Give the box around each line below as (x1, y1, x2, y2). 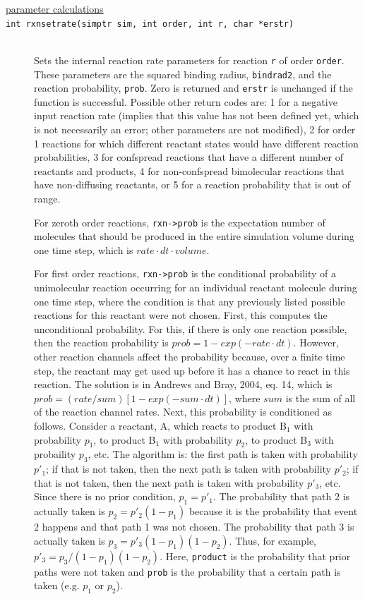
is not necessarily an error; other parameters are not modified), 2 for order (34, 122, 356, 136)
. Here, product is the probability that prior (160, 548, 351, 563)
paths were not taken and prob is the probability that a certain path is (34, 564, 341, 579)
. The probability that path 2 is (213, 489, 350, 504)
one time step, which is (34, 242, 133, 257)
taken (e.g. (34, 578, 80, 593)
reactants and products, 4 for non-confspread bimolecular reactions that (34, 163, 345, 178)
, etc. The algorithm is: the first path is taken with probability (88, 447, 358, 461)
